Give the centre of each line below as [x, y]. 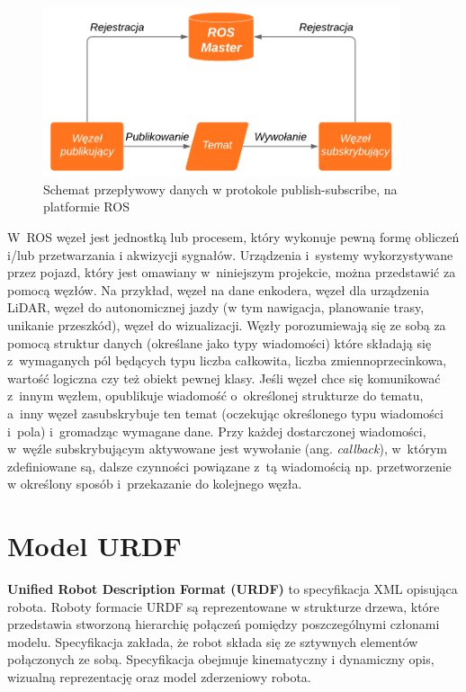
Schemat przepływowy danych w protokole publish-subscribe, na [220, 189]
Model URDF [94, 546]
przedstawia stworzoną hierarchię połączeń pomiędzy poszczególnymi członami [224, 624]
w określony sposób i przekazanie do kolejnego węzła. [155, 484]
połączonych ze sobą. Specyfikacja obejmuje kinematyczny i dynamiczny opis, [221, 659]
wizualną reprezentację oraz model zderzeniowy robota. [159, 677]
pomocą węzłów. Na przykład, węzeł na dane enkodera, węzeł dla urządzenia [219, 289]
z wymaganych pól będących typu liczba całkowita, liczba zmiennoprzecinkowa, [227, 360]
